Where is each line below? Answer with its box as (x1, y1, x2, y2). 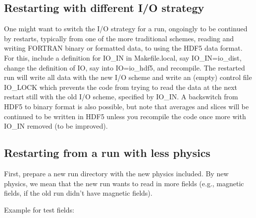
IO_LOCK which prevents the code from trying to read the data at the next (4, 81, 237, 92)
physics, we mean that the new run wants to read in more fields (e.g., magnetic (4, 178, 244, 188)
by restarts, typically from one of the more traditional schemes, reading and (4, 33, 234, 43)
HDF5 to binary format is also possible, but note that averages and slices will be (4, 101, 249, 111)
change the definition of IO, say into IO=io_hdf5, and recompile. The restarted (4, 62, 245, 73)
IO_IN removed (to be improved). (4, 121, 108, 131)
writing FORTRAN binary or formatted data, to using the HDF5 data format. (4, 43, 243, 53)
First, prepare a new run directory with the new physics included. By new (4, 168, 229, 178)
